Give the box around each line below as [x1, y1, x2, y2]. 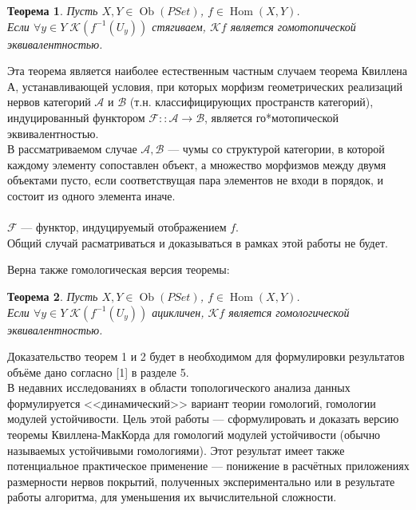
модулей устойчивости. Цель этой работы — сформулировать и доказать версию [7, 410, 399, 427]
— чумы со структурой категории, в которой [168, 140, 385, 157]
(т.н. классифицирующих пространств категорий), [129, 93, 374, 110]
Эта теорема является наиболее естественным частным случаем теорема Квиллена [7, 62, 408, 79]
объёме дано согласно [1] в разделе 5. [7, 363, 189, 380]
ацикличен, [152, 303, 204, 320]
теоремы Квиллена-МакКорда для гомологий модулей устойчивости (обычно [7, 426, 381, 443]
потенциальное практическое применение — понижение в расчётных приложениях [7, 457, 410, 474]
